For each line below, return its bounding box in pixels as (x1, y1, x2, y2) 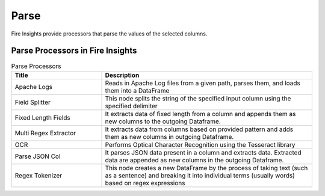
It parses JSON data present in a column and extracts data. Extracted (105, 148, 302, 156)
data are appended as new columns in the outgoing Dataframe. (105, 156, 284, 164)
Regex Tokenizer (14, 171, 63, 180)
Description (105, 71, 140, 79)
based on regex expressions (105, 179, 185, 187)
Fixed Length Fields (14, 113, 70, 121)
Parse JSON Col (14, 152, 61, 161)
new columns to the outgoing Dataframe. (105, 117, 221, 126)
